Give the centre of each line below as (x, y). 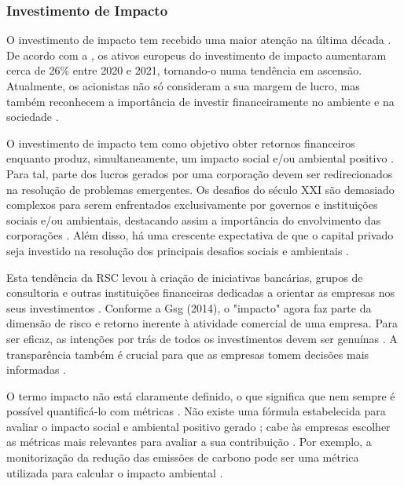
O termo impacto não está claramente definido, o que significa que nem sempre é (201, 395)
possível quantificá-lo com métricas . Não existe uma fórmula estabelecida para (196, 411)
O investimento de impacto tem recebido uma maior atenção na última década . (199, 40)
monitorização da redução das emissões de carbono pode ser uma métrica (183, 457)
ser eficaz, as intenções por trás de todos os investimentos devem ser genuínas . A (202, 338)
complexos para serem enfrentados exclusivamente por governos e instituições (192, 205)
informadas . (36, 369)
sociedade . (33, 117)
